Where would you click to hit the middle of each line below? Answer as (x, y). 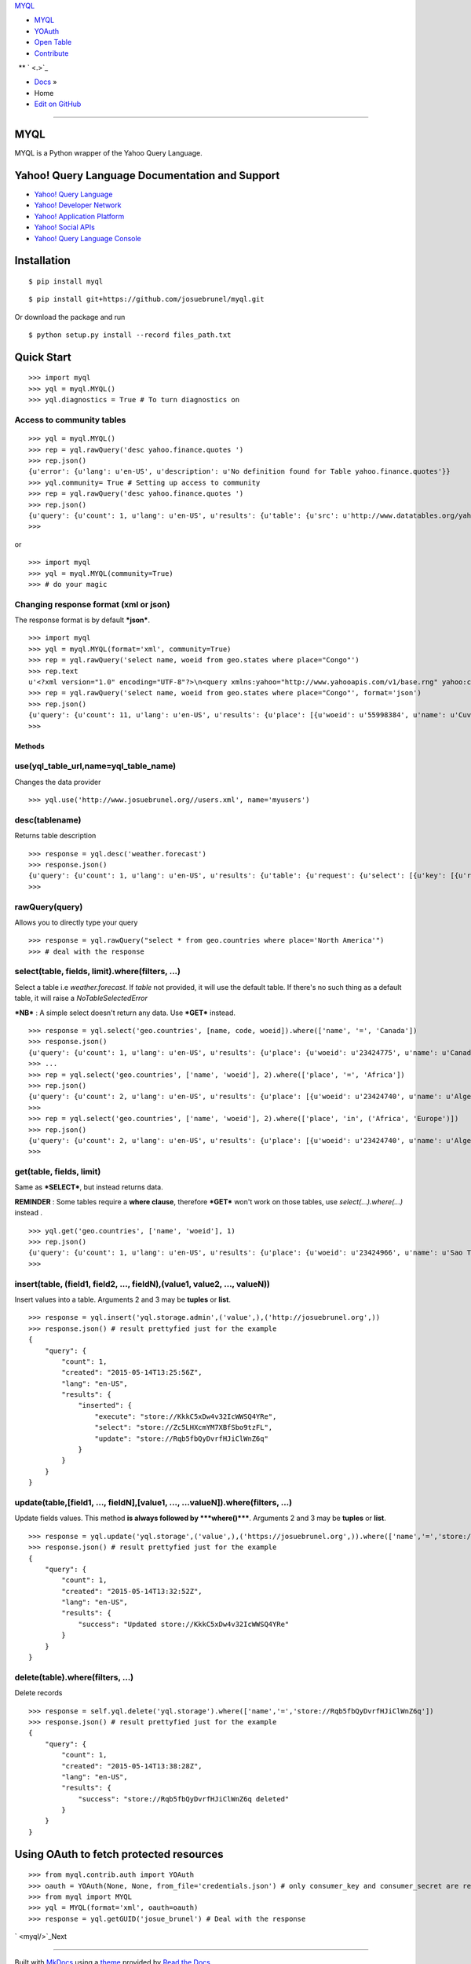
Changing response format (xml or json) (92, 604)
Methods (29, 746)
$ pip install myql (66, 281)
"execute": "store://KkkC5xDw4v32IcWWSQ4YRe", (186, 1416)
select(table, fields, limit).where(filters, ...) (97, 972)
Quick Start (43, 357)
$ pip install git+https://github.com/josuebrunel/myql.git (146, 299)
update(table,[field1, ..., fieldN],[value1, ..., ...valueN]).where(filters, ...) (153, 1502)
